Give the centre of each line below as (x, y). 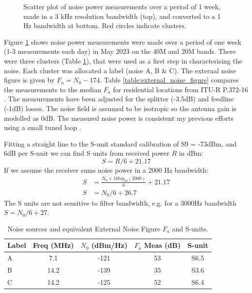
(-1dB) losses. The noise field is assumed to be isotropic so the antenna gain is (120, 108)
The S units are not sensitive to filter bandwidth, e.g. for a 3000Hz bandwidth (120, 203)
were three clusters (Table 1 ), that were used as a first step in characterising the (123, 60)
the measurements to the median (53, 89)
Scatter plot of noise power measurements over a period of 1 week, (122, 6)
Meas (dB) (162, 245)
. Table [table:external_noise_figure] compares (169, 80)
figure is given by (29, 80)
